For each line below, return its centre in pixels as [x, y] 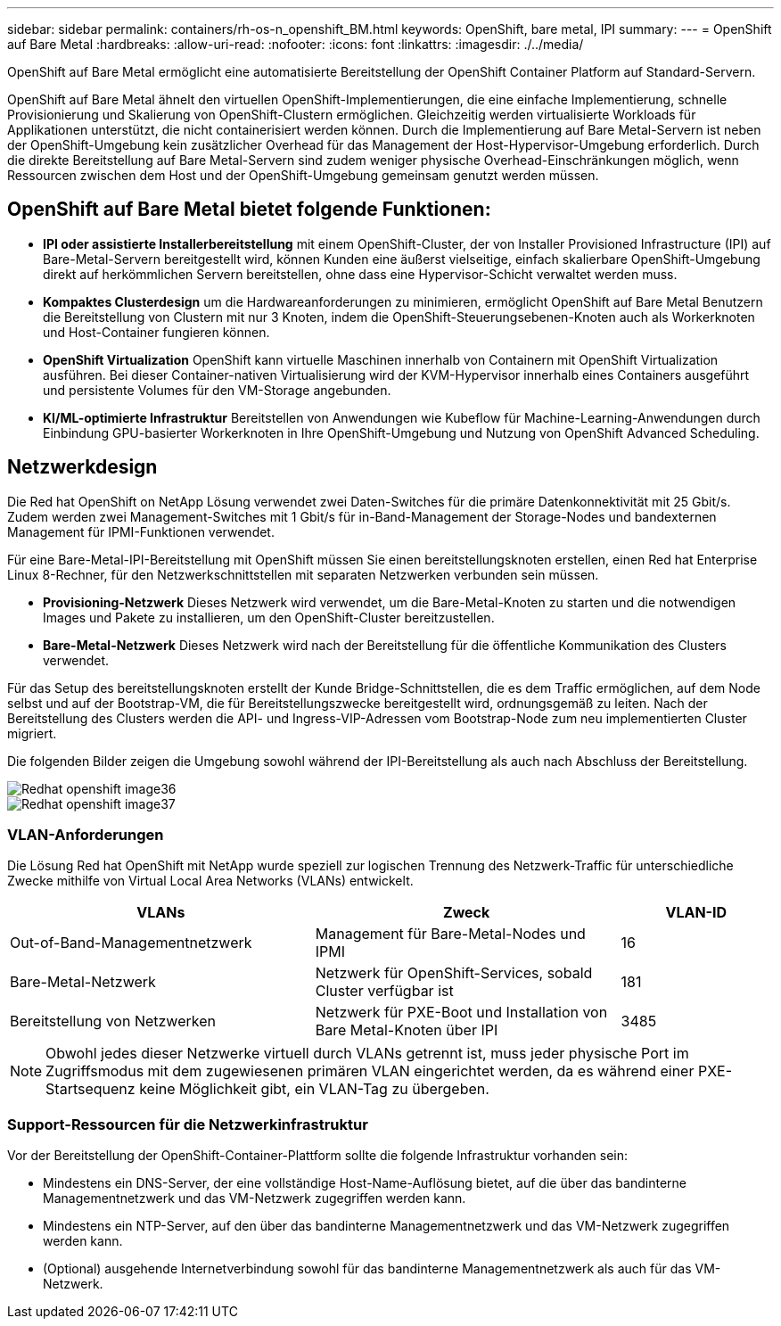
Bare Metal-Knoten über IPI [407, 1030]
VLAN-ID [696, 913]
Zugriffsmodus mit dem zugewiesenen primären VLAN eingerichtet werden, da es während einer [370, 1071]
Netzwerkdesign [82, 467]
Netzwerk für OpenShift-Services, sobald [454, 973]
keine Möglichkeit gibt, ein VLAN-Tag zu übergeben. [314, 1089]
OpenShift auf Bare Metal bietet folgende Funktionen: [249, 210]
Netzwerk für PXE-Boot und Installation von [461, 1013]
